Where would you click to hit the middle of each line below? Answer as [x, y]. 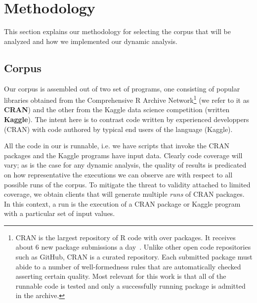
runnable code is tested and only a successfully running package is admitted [130, 285]
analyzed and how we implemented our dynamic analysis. [91, 41]
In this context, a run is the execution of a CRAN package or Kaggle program [122, 203]
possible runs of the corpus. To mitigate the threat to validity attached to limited [127, 184]
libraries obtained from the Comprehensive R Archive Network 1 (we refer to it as [127, 99]
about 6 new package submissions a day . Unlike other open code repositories [133, 247]
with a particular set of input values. [60, 213]
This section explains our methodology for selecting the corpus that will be [118, 31]
